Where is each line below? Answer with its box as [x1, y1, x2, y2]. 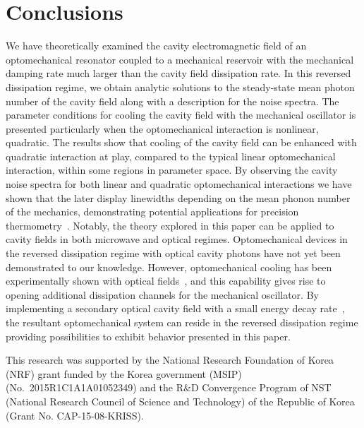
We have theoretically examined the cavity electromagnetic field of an [6, 38, 307, 53]
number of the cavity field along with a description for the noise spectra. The [6, 93, 339, 108]
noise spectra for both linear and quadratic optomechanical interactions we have [6, 177, 352, 191]
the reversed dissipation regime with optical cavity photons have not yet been [6, 246, 341, 261]
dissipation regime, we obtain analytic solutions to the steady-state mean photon [6, 79, 355, 94]
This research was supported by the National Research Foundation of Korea [6, 352, 334, 367]
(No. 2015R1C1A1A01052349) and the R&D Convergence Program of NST [6, 380, 332, 395]
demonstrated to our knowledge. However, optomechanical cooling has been [6, 259, 332, 274]
